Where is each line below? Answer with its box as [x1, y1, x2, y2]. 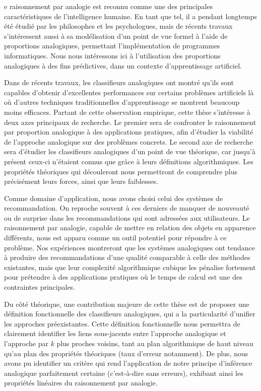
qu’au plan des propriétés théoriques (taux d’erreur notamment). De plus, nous [4, 348, 248, 358]
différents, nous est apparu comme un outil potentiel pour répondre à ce [4, 232, 227, 243]
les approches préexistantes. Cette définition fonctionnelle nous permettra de [4, 318, 240, 329]
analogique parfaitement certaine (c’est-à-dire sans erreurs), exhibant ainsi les [4, 367, 243, 378]
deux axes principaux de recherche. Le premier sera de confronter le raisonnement [4, 116, 256, 127]
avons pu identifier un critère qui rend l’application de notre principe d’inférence [4, 358, 252, 368]
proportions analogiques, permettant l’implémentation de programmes [4, 40, 220, 51]
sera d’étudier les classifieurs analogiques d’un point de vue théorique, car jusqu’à [4, 146, 255, 157]
